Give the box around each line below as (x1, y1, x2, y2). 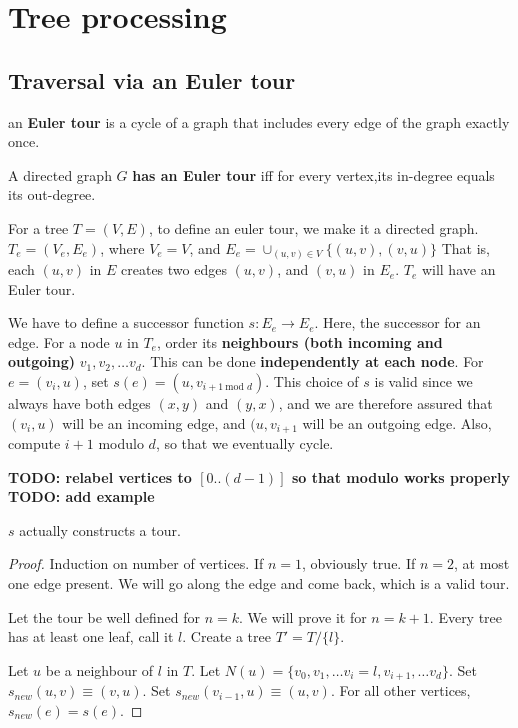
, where (100, 237, 145, 258)
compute (8, 433, 61, 454)
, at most (453, 553, 510, 574)
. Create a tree (182, 626, 271, 647)
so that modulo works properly (291, 466, 511, 487)
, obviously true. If (301, 553, 416, 574)
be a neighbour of (45, 659, 154, 680)
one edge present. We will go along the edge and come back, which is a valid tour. (8, 573, 510, 594)
